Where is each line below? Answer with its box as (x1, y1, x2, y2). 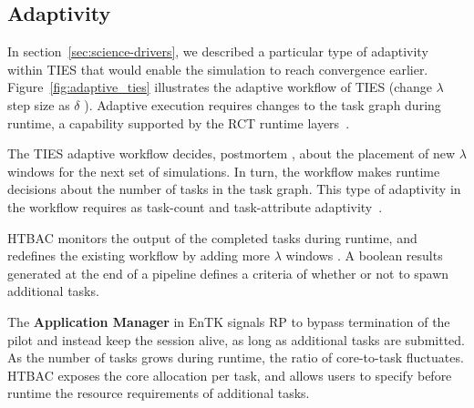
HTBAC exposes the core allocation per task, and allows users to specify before (7, 365, 452, 384)
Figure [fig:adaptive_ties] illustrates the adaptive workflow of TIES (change (7, 77, 432, 97)
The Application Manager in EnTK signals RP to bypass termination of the (7, 311, 450, 331)
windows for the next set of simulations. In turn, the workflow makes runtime (7, 161, 440, 180)
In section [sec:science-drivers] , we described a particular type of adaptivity (7, 42, 428, 61)
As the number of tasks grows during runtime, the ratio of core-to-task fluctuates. (7, 348, 464, 367)
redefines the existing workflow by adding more (7, 246, 271, 265)
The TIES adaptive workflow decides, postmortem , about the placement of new (7, 144, 456, 163)
